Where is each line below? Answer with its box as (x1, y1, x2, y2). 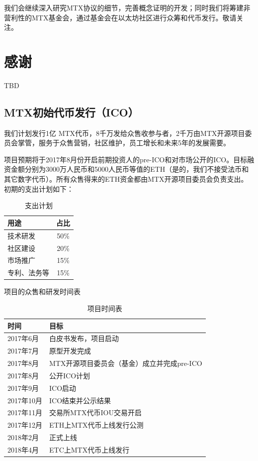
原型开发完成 (49, 346, 91, 356)
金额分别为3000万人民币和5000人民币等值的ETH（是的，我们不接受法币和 (10, 164, 249, 174)
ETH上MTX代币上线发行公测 (49, 420, 144, 430)
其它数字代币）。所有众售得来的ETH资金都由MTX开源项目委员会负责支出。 (4, 174, 248, 184)
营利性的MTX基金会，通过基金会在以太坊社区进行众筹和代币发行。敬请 (4, 12, 237, 22)
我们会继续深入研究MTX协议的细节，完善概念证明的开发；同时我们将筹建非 (4, 2, 251, 12)
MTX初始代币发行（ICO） (4, 104, 139, 119)
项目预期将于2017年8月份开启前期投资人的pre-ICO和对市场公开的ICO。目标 (4, 154, 248, 164)
